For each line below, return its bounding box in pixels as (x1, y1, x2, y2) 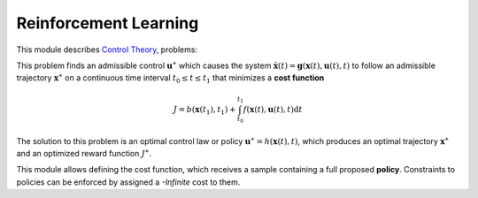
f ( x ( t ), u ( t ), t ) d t (243, 104, 303, 114)
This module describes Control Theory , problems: (16, 44, 198, 55)
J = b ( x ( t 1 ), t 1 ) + (173, 104, 236, 117)
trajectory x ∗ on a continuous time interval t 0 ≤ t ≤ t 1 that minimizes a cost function (16, 72, 325, 86)
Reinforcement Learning (16, 13, 199, 33)
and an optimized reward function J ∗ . (16, 147, 152, 158)
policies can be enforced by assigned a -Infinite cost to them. (16, 177, 241, 187)
